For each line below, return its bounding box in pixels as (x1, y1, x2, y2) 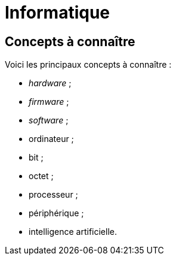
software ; (29, 115, 69, 126)
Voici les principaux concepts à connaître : (5, 59, 172, 70)
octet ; (29, 171, 54, 182)
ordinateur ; (29, 134, 74, 144)
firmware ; (29, 96, 69, 107)
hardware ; (29, 78, 72, 89)
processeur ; (29, 189, 78, 200)
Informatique (5, 2, 110, 23)
